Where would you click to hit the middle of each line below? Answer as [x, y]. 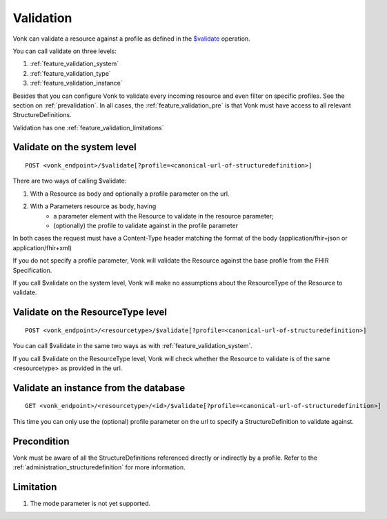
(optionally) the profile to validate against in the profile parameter [146, 226]
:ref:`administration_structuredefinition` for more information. [99, 467]
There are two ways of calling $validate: [70, 181]
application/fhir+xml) [42, 247]
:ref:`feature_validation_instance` [77, 83]
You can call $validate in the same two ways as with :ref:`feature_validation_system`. [133, 346]
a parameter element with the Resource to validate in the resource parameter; [163, 216]
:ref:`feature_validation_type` [71, 73]
